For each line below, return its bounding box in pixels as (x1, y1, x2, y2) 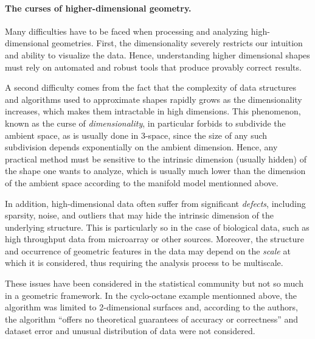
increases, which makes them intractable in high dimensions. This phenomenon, (5, 105, 301, 117)
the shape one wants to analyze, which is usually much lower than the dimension (5, 164, 306, 177)
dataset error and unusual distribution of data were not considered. (5, 324, 255, 337)
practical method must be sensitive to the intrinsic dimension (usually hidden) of (5, 152, 307, 165)
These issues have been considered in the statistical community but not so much (5, 277, 303, 290)
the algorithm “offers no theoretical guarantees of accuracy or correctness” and (5, 312, 299, 325)
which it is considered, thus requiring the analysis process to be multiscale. (5, 256, 283, 269)
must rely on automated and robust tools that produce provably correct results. (5, 60, 302, 73)
